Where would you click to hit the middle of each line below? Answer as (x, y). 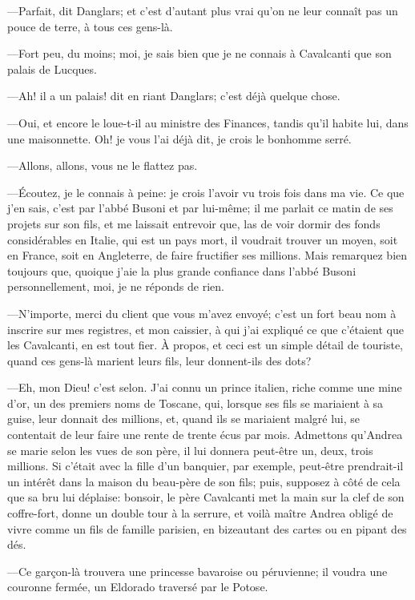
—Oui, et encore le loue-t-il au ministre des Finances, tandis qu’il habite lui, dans (208, 122)
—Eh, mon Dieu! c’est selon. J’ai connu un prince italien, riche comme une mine (205, 387)
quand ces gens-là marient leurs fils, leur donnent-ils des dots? (159, 360)
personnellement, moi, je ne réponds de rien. (116, 286)
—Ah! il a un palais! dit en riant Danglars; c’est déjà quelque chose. (174, 96)
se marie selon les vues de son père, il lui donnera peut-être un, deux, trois (190, 450)
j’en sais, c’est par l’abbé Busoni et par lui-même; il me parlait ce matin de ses (200, 208)
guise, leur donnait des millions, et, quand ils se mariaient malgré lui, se (184, 419)
